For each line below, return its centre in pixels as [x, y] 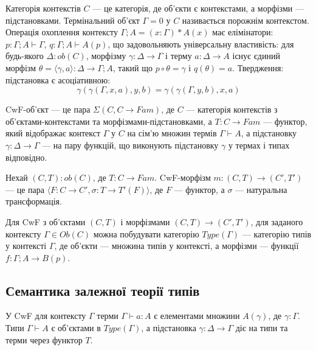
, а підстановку [269, 133]
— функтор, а [199, 189]
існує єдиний [256, 56]
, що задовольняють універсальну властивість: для [201, 44]
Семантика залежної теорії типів [103, 290]
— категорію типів [277, 233]
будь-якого [25, 56]
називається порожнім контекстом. [246, 20]
